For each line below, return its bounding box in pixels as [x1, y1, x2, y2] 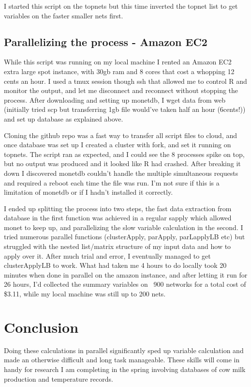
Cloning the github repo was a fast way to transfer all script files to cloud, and [4, 130, 237, 140]
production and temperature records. [4, 373, 113, 384]
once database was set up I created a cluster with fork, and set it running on [4, 139, 231, 150]
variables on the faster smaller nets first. [4, 10, 123, 20]
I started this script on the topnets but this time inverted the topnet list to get [4, 1, 238, 11]
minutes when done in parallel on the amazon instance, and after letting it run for [4, 269, 248, 279]
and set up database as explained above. [4, 113, 123, 124]
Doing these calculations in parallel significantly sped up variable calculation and [4, 345, 244, 355]
